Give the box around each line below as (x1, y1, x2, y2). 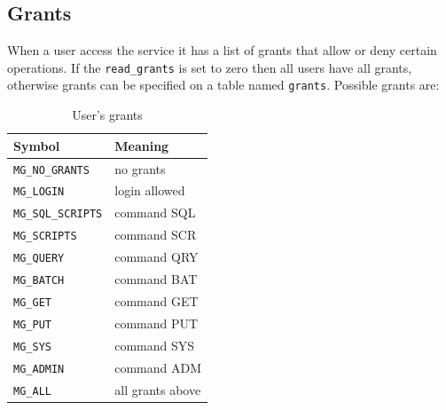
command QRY (114, 248, 199, 266)
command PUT (114, 313, 199, 332)
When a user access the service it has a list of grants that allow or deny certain (7, 41, 437, 59)
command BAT (114, 270, 198, 288)
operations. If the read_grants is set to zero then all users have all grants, (7, 58, 412, 76)
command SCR (114, 225, 197, 244)
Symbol (13, 136, 60, 154)
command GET (114, 292, 199, 311)
